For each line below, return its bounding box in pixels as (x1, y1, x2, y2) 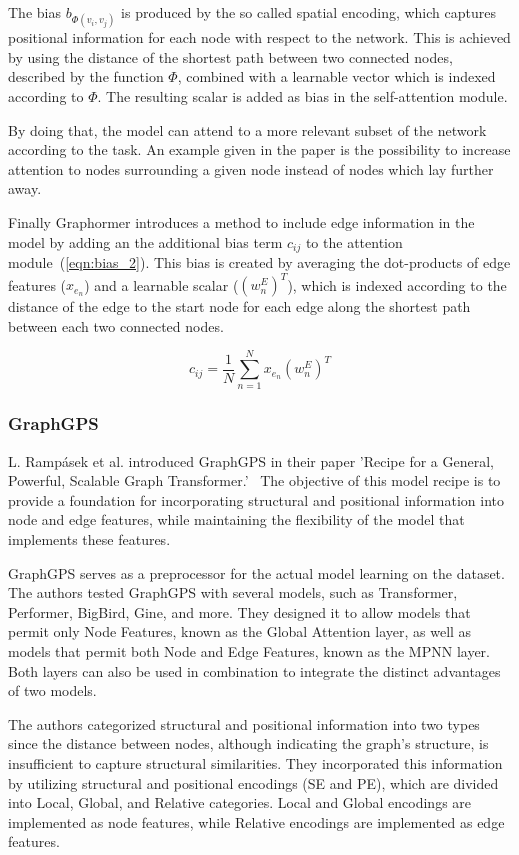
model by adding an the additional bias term (8, 231, 283, 252)
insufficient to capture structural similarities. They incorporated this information (8, 752, 503, 773)
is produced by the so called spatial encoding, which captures (121, 2, 496, 22)
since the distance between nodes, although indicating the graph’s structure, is (8, 733, 489, 754)
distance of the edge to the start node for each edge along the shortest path (8, 296, 471, 317)
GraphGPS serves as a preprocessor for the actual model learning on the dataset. (8, 562, 505, 583)
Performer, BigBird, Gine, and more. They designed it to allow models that (8, 601, 471, 622)
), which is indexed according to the (287, 274, 507, 295)
